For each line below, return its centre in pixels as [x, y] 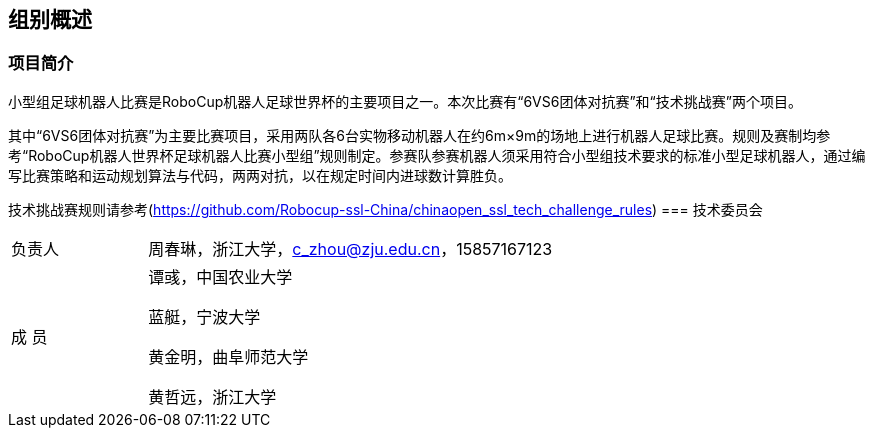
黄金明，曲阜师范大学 [228, 356]
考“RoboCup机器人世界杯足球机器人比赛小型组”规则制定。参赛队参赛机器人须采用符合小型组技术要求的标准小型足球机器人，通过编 [437, 155]
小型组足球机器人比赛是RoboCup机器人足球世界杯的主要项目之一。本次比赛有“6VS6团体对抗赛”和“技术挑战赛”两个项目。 [405, 101]
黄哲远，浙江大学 [212, 396]
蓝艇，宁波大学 [204, 316]
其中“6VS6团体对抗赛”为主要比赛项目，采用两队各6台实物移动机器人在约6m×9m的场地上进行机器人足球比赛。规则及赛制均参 [419, 135]
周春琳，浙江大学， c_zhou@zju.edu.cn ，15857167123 [350, 248]
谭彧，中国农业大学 [220, 276]
